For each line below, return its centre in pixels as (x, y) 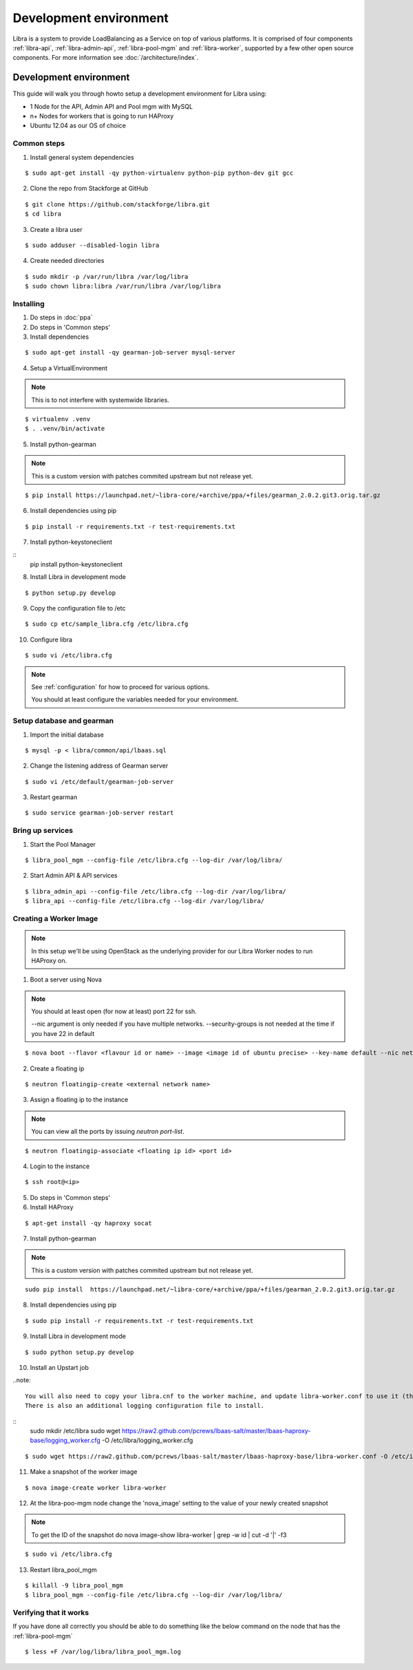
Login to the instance (60, 1166)
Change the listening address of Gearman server (99, 766)
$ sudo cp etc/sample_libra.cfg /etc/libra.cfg (107, 624)
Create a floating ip (57, 1068)
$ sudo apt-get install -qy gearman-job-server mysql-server (130, 352)
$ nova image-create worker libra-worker (96, 1488)
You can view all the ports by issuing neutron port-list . (108, 1132)
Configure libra (51, 640)
